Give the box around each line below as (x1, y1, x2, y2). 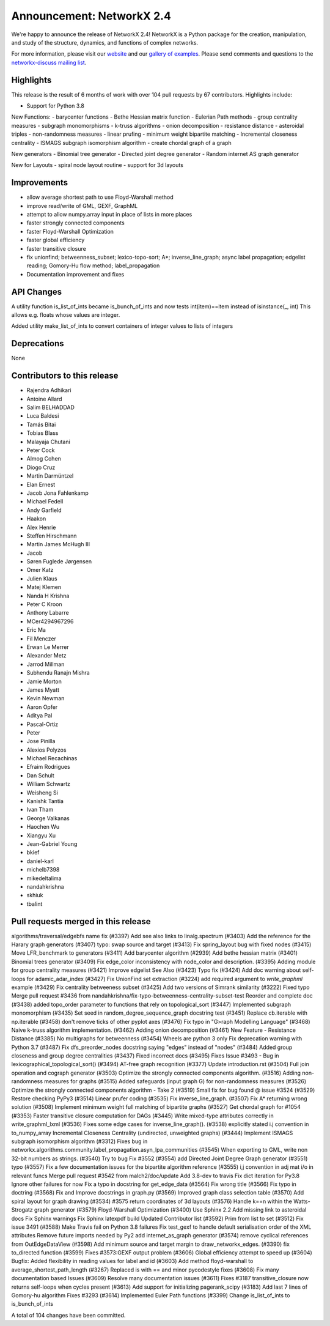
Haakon (26, 515, 46, 522)
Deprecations (11, 338, 64, 349)
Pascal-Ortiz (26, 720, 58, 728)
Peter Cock (26, 446, 55, 454)
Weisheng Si (26, 789, 58, 796)
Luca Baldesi (26, 412, 59, 420)
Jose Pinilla (26, 738, 56, 745)
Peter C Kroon (26, 601, 62, 608)
